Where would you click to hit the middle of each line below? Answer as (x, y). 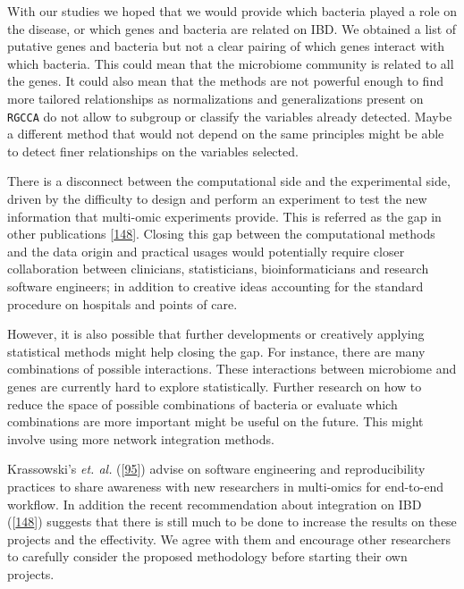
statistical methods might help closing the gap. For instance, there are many (216, 351)
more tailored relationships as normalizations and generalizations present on (215, 98)
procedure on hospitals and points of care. (122, 303)
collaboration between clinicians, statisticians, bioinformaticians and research (218, 269)
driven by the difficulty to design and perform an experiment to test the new (217, 198)
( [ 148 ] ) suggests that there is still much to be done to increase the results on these (232, 522)
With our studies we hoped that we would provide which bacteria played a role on (232, 11)
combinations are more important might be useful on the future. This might (215, 421)
